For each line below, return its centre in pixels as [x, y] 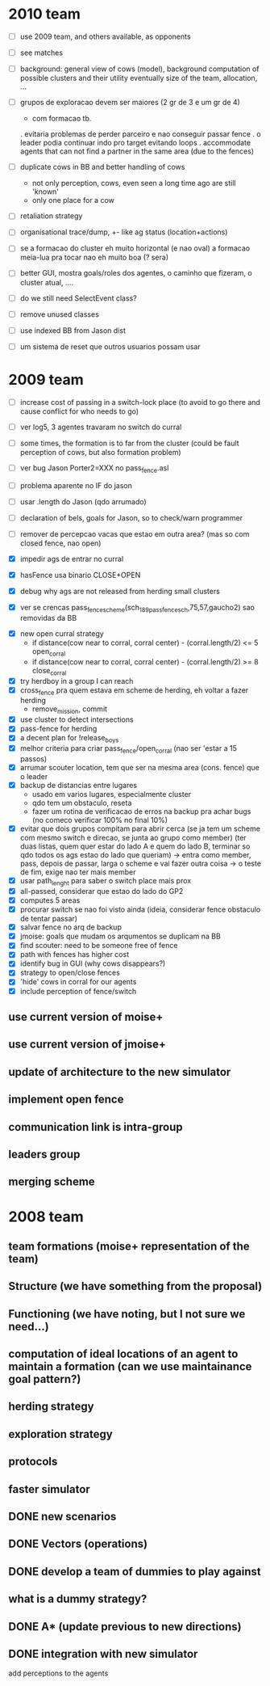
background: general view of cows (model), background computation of [139, 69]
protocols [33, 1462]
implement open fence [66, 1100]
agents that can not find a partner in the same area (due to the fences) [137, 151]
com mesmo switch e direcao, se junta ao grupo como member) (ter [133, 838]
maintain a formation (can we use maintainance [130, 1367]
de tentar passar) [49, 919]
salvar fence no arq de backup [71, 927]
